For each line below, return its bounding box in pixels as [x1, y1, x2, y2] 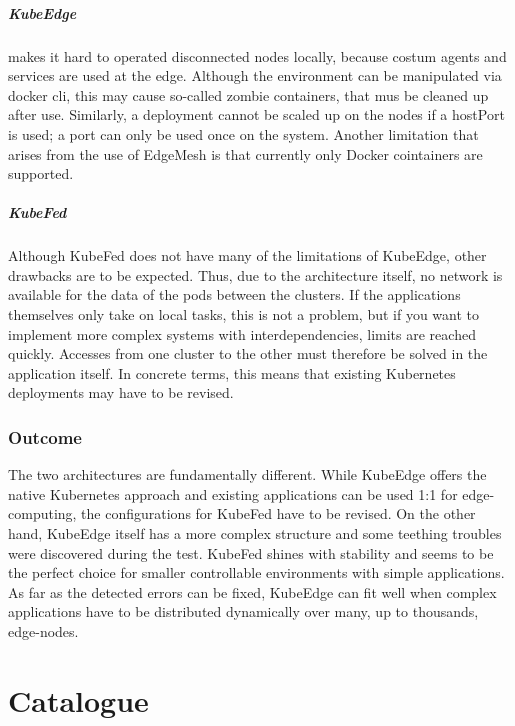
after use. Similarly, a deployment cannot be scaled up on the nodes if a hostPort [8, 104, 505, 125]
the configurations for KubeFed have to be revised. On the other [81, 503, 476, 524]
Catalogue [8, 679, 149, 720]
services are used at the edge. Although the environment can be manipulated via [8, 65, 502, 86]
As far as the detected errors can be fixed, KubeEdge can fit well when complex [8, 581, 497, 602]
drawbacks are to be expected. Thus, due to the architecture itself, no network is [8, 264, 503, 285]
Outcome [8, 424, 82, 449]
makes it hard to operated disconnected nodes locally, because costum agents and [8, 45, 507, 66]
